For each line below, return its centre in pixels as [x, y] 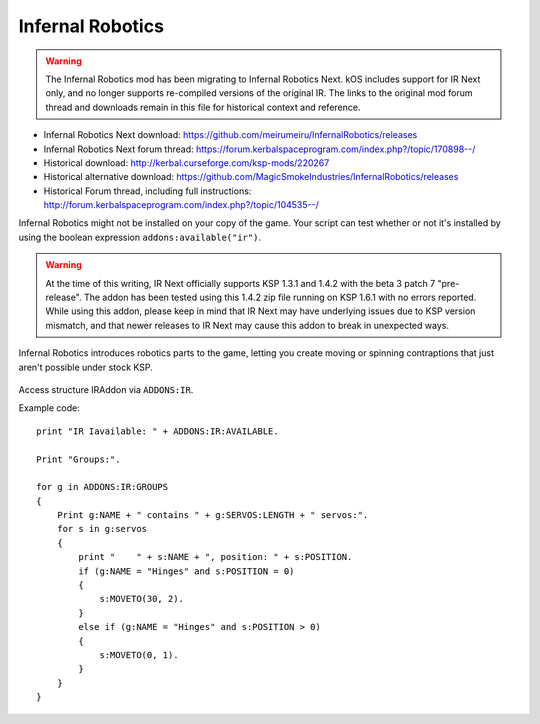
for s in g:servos [102, 529]
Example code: [49, 408]
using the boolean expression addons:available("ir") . [140, 237]
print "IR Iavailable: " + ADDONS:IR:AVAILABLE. [157, 431]
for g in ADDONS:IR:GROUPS [102, 487]
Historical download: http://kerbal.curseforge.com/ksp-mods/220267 [186, 162]
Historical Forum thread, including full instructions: [147, 191]
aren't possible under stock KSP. [86, 367]
